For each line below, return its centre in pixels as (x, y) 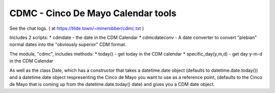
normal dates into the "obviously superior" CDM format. (68, 44)
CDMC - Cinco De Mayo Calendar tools (93, 13)
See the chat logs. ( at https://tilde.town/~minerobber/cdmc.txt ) (77, 28)
